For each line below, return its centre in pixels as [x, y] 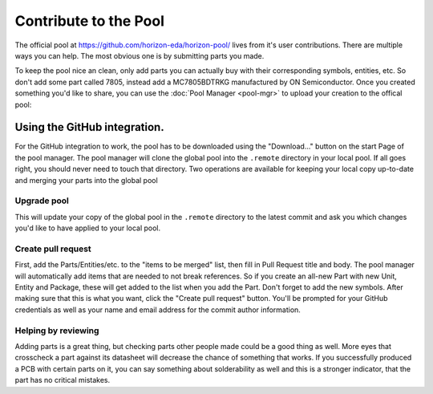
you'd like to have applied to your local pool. [88, 228]
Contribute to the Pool [89, 21]
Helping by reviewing [57, 331]
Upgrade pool [42, 201]
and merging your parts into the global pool [86, 180]
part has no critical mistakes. [63, 380]
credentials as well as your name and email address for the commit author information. [158, 310]
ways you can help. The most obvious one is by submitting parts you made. [140, 55]
